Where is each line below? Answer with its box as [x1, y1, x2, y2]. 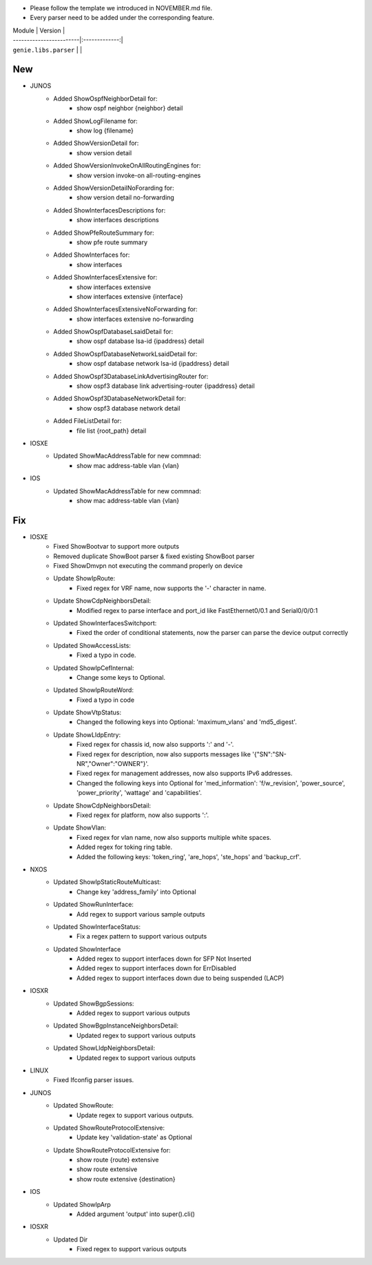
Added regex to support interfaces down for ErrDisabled [76, 964, 237, 972]
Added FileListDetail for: [53, 417, 122, 425]
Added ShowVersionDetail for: [53, 139, 139, 148]
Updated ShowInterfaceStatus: [53, 922, 141, 931]
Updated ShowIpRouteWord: [53, 686, 134, 694]
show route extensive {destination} [76, 1175, 176, 1183]
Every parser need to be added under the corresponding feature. [30, 14, 215, 22]
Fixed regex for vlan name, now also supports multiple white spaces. [76, 833, 271, 841]
